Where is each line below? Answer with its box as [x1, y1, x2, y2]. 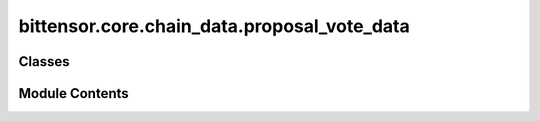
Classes [18, 53, 70, 70]
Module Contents [18, 85, 129, 102]
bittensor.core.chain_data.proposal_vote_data [18, 15, 410, 37]
